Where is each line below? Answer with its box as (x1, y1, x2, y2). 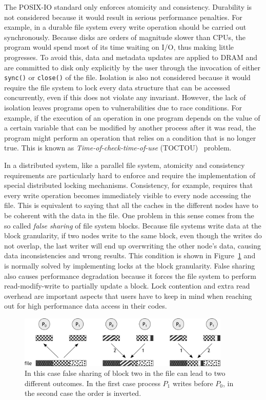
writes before (172, 377, 213, 388)
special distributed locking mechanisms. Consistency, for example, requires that (4, 180, 253, 191)
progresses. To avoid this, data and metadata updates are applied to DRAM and (4, 51, 258, 62)
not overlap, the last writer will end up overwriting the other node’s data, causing (4, 240, 261, 251)
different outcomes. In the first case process (25, 377, 160, 388)
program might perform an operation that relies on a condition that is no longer (4, 132, 256, 143)
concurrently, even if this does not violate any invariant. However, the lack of (4, 92, 246, 103)
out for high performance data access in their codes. (4, 300, 167, 311)
